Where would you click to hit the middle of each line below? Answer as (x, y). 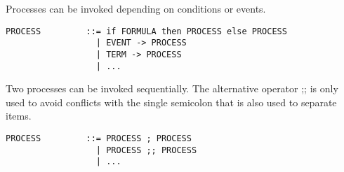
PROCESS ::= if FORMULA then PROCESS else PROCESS (146, 31)
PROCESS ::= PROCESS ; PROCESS (99, 138)
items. (19, 116)
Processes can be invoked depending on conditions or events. (136, 8)
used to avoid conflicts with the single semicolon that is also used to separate (171, 102)
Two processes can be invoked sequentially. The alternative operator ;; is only (172, 88)
